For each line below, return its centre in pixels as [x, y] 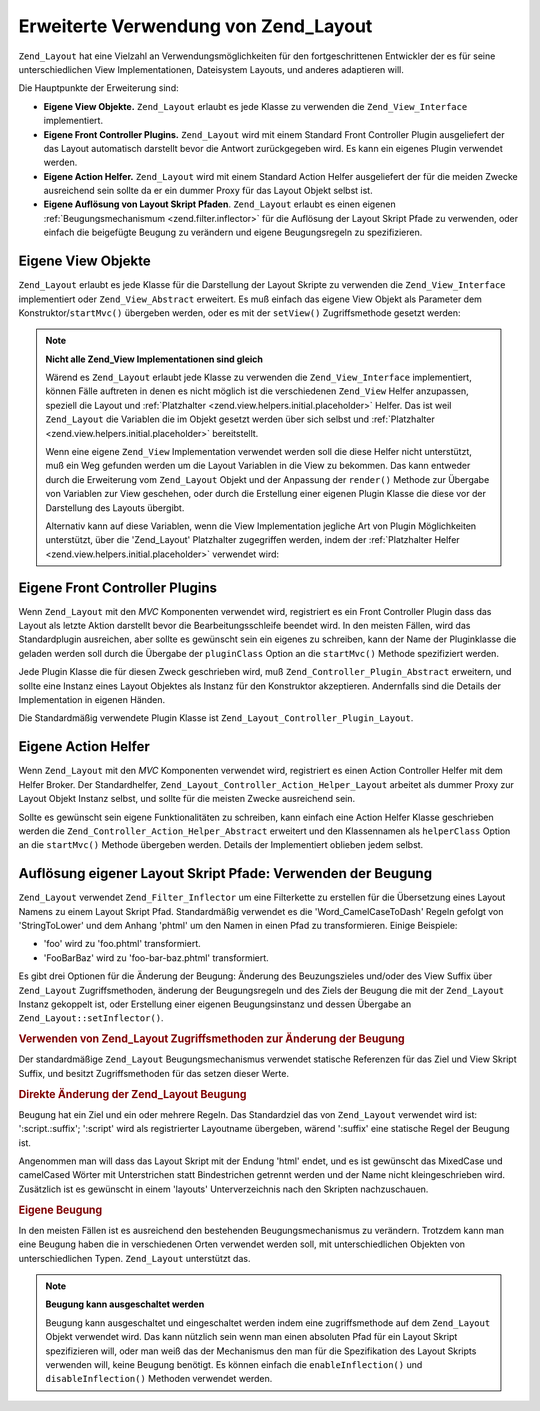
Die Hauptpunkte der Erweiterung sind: [98, 88]
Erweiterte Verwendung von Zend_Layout [195, 26]
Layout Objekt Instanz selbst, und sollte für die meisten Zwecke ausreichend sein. [187, 799]
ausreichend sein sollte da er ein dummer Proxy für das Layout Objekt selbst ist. [208, 191]
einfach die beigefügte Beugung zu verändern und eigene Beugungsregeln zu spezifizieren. [233, 232]
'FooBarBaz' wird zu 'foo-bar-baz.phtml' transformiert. [156, 957]
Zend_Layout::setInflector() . [91, 1018]
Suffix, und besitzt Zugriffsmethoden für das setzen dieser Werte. [154, 1073]
